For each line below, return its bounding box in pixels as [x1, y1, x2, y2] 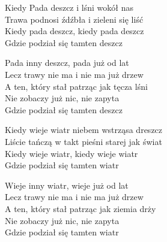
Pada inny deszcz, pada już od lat [5, 56, 129, 69]
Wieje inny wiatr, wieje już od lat [5, 179, 129, 191]
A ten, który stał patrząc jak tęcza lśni [5, 80, 148, 92]
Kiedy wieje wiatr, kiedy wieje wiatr [5, 147, 138, 159]
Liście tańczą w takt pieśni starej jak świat [5, 135, 162, 147]
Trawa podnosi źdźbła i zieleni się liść [5, 13, 144, 25]
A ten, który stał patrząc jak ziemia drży [5, 202, 156, 214]
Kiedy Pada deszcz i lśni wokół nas [5, 1, 133, 13]
